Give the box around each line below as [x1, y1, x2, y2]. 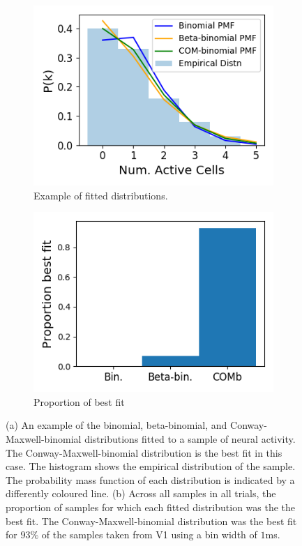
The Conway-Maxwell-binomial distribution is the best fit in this [6, 445, 282, 460]
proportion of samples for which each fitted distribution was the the [6, 499, 296, 514]
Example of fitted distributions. [33, 188, 168, 202]
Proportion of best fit [33, 394, 125, 409]
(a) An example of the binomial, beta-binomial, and [6, 418, 227, 432]
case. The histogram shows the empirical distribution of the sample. [6, 459, 296, 473]
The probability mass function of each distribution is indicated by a [6, 472, 295, 487]
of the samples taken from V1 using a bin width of [41, 527, 257, 542]
